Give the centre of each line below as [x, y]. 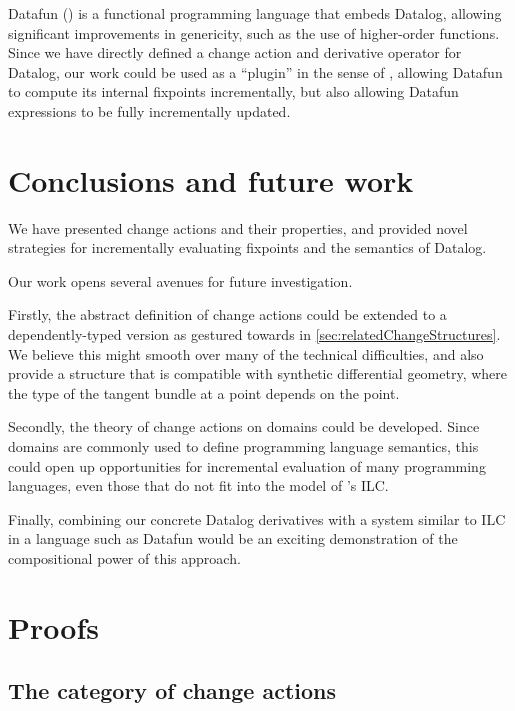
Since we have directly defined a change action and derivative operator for [235, 52]
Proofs [53, 626]
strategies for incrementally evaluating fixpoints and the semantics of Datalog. [247, 247]
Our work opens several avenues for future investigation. [180, 280]
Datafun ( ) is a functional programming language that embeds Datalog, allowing [255, 13]
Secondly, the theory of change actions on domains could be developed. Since [244, 426]
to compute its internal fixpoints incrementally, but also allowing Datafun [233, 91]
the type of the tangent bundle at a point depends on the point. [204, 392]
